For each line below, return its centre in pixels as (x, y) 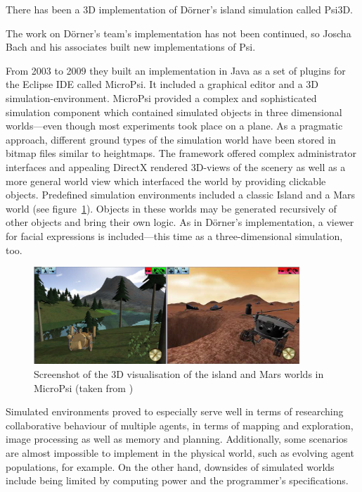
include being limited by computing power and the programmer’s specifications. (177, 480)
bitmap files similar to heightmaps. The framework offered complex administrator (181, 153)
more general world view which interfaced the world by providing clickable (166, 181)
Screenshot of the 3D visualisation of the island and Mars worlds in (179, 374)
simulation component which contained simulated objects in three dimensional (174, 112)
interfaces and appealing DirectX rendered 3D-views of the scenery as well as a (176, 166)
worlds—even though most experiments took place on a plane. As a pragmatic (174, 126)
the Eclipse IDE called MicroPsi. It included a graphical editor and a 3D (162, 84)
